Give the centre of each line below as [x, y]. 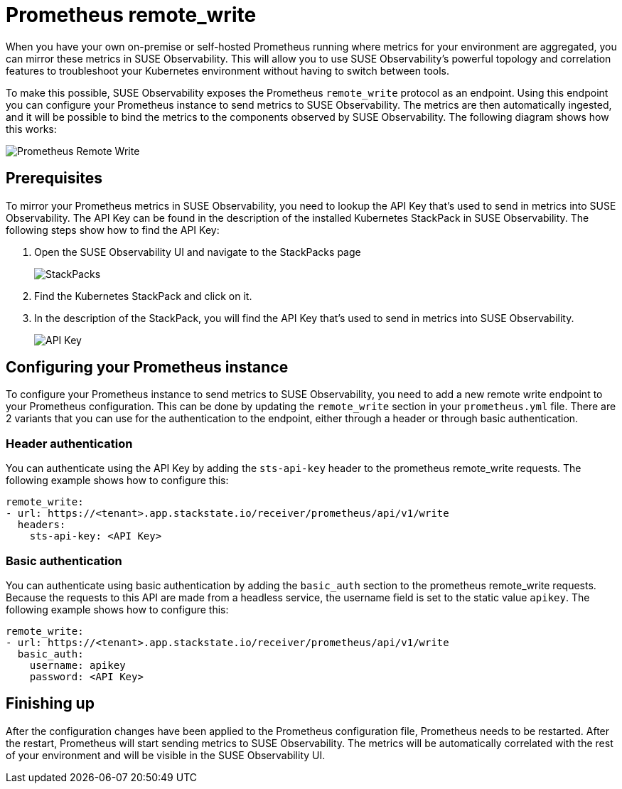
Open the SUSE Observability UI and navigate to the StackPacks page [198, 252]
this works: [31, 129]
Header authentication [69, 443]
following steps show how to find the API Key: [113, 230]
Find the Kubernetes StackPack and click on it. [143, 296]
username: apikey [77, 665]
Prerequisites [54, 178]
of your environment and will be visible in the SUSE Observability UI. [166, 755]
